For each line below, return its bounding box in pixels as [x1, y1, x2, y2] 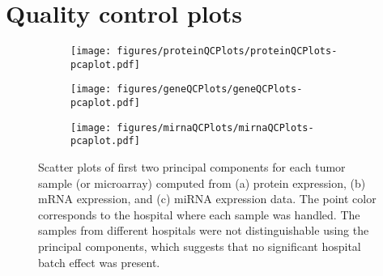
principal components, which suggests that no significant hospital [38, 238, 361, 255]
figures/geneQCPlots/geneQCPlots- [117, 83, 303, 96]
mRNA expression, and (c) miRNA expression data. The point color [38, 190, 377, 207]
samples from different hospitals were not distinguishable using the [38, 222, 369, 239]
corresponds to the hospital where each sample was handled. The [38, 206, 360, 223]
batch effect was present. [38, 253, 160, 270]
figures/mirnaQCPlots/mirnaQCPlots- [117, 121, 314, 134]
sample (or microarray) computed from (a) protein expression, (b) [38, 174, 366, 191]
